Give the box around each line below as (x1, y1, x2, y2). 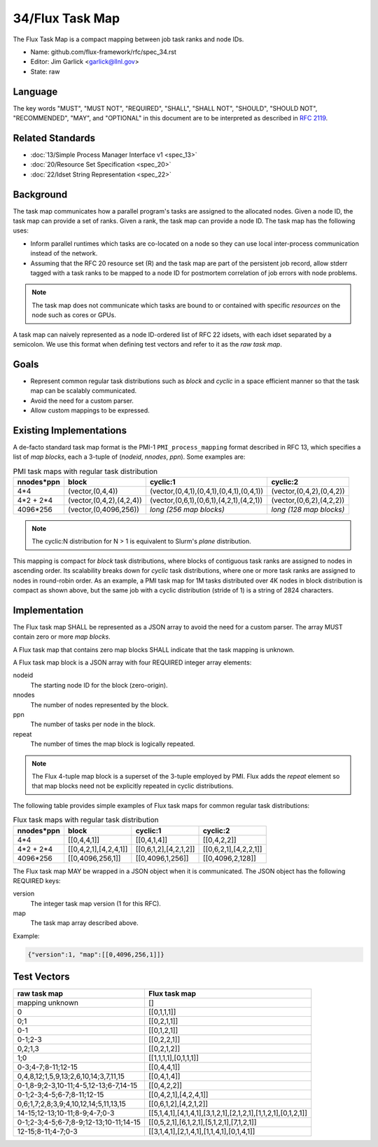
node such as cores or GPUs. (31, 311, 117, 319)
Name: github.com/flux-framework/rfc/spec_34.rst (30, 48, 176, 56)
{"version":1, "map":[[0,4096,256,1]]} (27, 950, 164, 959)
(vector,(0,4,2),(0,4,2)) (271, 487, 346, 496)
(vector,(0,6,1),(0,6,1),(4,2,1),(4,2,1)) (149, 496, 263, 506)
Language (13, 85, 58, 97)
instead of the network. (30, 249, 98, 258)
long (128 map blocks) (271, 505, 345, 515)
